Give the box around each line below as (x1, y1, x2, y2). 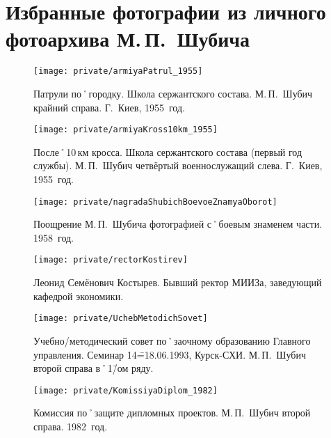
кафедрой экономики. (33, 288, 124, 303)
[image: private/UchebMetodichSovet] (33, 313, 208, 324)
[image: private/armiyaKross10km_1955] (33, 125, 218, 135)
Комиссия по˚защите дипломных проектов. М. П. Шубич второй (33, 405, 311, 420)
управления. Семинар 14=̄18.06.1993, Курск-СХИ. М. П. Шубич (33, 347, 306, 361)
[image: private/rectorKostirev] (33, 255, 188, 265)
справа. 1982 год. (33, 419, 108, 433)
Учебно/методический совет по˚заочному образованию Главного (33, 333, 311, 347)
